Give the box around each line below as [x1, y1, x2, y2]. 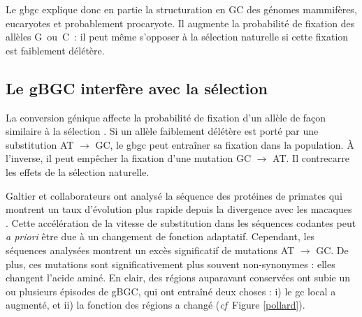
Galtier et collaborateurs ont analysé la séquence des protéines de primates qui [6, 188, 342, 202]
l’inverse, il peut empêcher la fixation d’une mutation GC [6, 151, 252, 165]
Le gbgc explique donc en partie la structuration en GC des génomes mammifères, [6, 2, 357, 16]
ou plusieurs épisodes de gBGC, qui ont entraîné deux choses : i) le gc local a [6, 283, 336, 298]
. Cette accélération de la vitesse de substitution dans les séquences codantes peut [6, 215, 356, 230]
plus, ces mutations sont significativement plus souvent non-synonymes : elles [6, 256, 335, 271]
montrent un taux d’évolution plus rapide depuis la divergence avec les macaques [6, 202, 352, 216]
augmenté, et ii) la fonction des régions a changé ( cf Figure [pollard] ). [6, 297, 305, 312]
